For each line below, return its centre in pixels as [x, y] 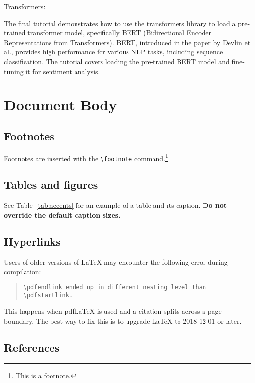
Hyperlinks [32, 241]
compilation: [23, 271]
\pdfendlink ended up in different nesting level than [115, 287]
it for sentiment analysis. [63, 71]
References [32, 347]
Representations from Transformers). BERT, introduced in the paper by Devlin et [127, 42]
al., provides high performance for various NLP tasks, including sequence [114, 52]
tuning [14, 71]
